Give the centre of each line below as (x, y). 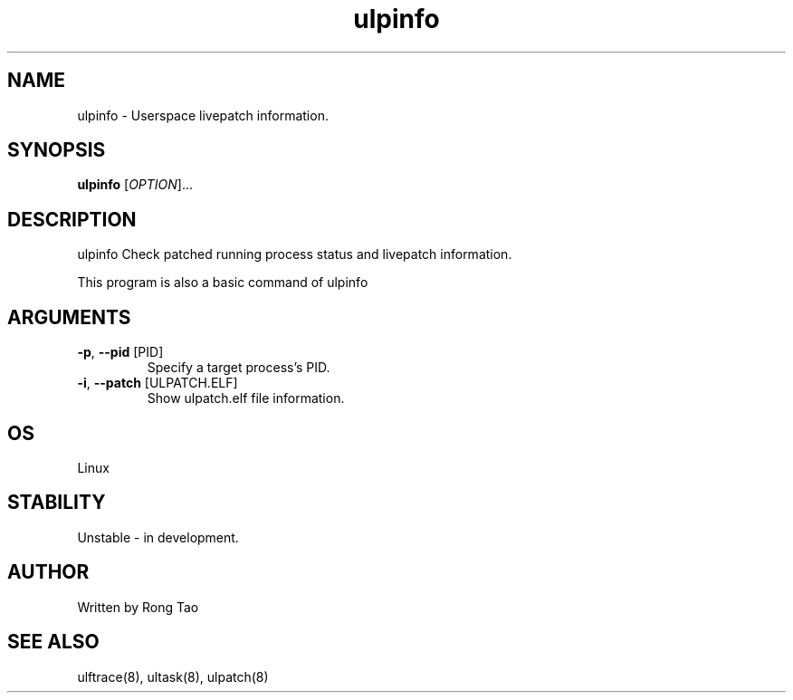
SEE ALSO (53, 642)
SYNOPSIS (57, 150)
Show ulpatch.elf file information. (246, 398)
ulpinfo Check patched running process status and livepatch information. (295, 254)
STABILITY (57, 503)
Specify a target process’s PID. (239, 368)
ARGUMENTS (69, 317)
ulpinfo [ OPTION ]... (135, 185)
